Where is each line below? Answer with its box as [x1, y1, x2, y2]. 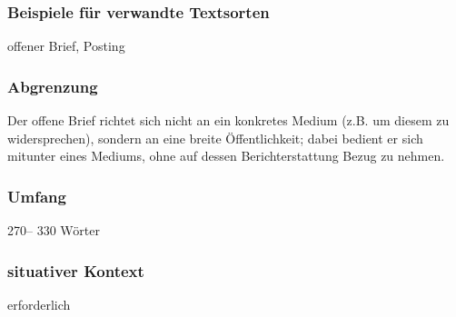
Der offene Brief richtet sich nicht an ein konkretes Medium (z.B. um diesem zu [7, 111, 450, 130]
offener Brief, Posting [7, 36, 125, 55]
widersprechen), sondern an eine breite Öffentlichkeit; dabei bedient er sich [7, 128, 423, 147]
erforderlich [7, 294, 71, 313]
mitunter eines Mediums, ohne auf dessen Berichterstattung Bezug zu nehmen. [7, 146, 445, 165]
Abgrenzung [7, 74, 98, 97]
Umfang [7, 184, 66, 207]
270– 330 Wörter [7, 221, 100, 240]
